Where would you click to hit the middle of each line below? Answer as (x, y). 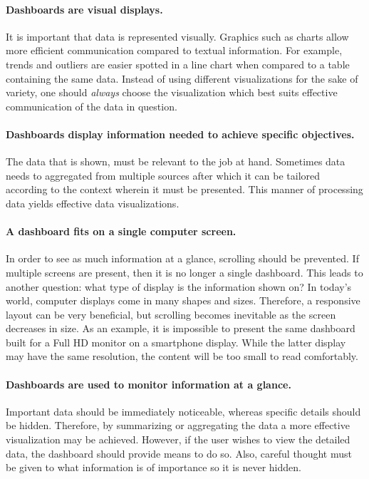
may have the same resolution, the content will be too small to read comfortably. (182, 356)
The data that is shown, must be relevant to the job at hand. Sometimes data (176, 161)
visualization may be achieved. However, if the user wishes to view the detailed (178, 439)
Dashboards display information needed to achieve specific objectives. (180, 134)
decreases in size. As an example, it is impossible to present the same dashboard (181, 328)
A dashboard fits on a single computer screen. (121, 231)
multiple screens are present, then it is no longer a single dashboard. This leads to (184, 272)
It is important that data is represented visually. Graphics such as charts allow (177, 36)
